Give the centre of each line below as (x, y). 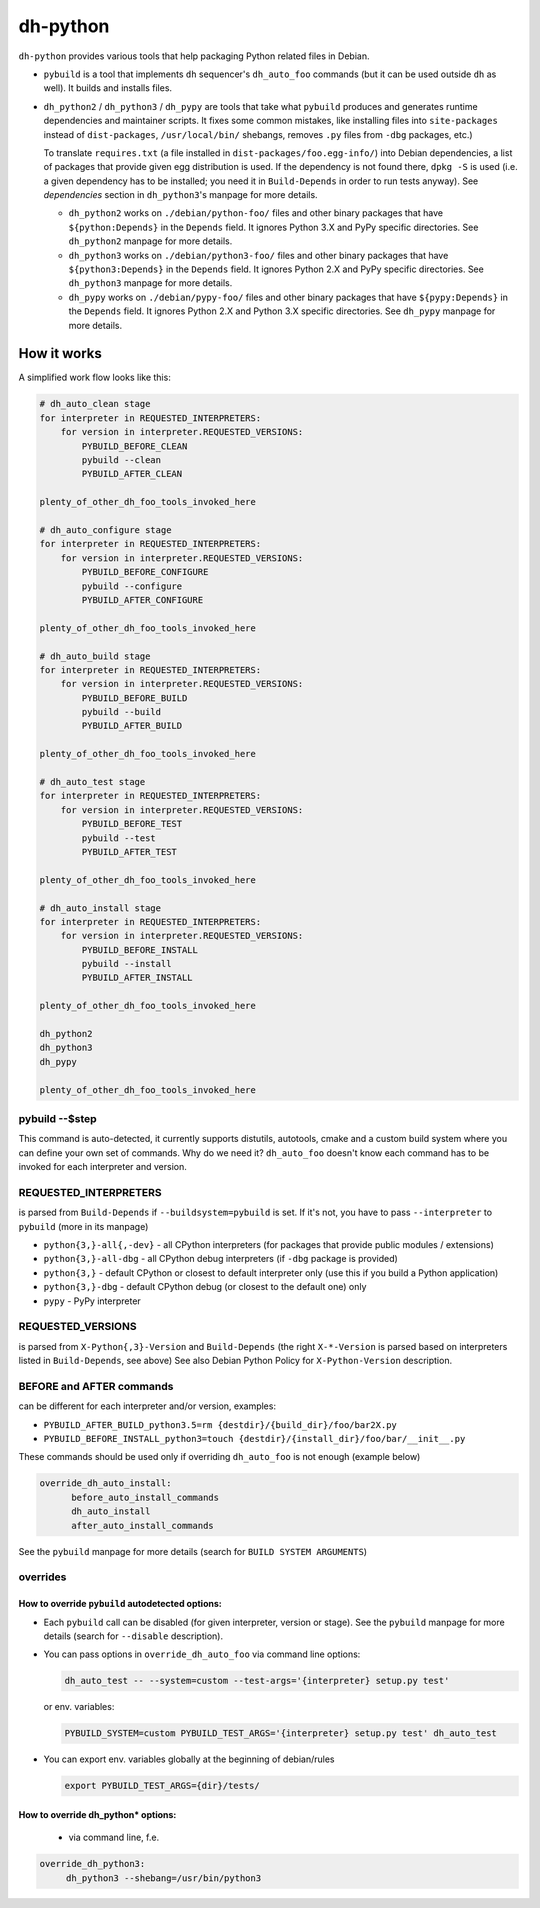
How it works (60, 353)
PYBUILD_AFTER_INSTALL (137, 978)
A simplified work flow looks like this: (95, 377)
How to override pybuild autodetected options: (120, 1604)
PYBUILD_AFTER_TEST (129, 851)
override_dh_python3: (92, 1864)
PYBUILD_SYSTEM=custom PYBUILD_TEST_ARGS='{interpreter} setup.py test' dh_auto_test (280, 1733)
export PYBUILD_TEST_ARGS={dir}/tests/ (162, 1786)
